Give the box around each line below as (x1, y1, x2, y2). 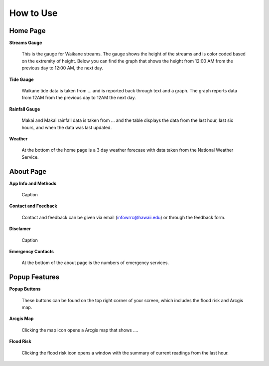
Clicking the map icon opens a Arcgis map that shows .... (21, 327, 138, 333)
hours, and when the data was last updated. (21, 124, 112, 130)
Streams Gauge (9, 40, 42, 46)
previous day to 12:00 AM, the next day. (21, 65, 103, 71)
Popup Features (9, 273, 60, 282)
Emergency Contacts (9, 249, 54, 254)
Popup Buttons (9, 286, 41, 292)
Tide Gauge (9, 76, 34, 82)
